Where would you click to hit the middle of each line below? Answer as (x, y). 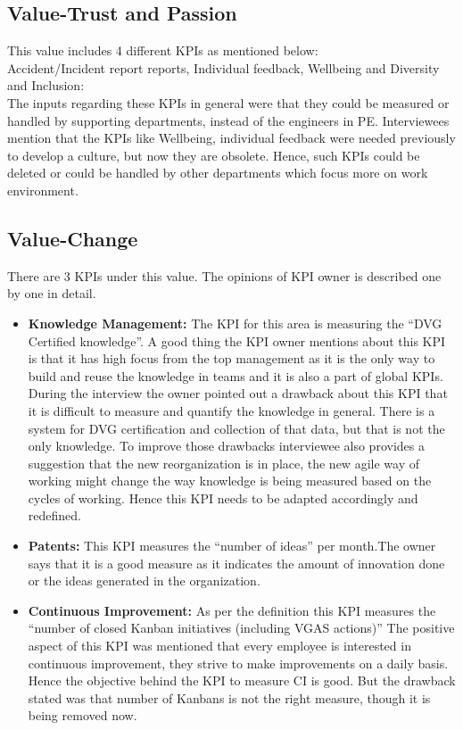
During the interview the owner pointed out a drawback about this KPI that (238, 393)
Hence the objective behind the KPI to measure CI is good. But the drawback (242, 680)
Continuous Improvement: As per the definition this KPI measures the (232, 610)
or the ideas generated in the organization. (144, 581)
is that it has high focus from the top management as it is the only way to (231, 358)
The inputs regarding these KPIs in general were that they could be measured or (228, 102)
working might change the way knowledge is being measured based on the (230, 481)
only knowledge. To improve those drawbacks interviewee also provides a (226, 446)
